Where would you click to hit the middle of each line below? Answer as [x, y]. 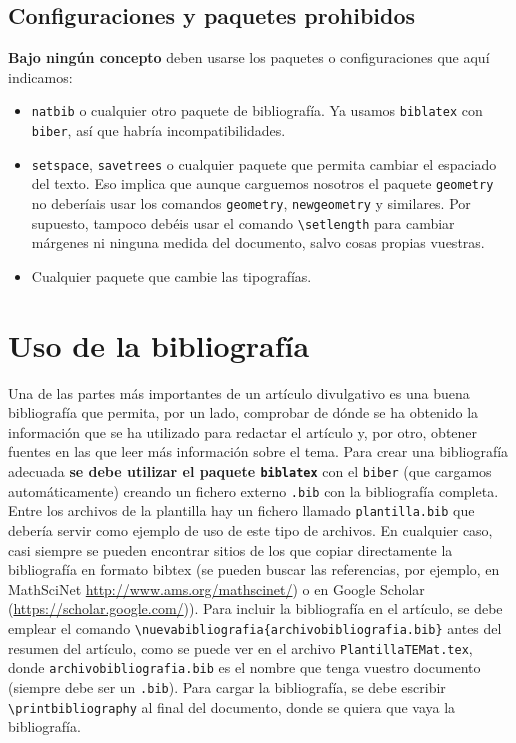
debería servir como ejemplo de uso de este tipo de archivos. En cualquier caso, [250, 529]
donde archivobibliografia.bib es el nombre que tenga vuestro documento [244, 667]
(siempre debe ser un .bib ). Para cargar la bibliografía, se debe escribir [227, 686]
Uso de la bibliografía [159, 344]
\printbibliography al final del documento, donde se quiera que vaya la [232, 706]
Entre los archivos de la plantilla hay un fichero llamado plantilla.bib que [241, 510]
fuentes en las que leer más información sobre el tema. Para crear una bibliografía [258, 451]
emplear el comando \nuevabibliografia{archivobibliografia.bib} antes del [255, 627]
